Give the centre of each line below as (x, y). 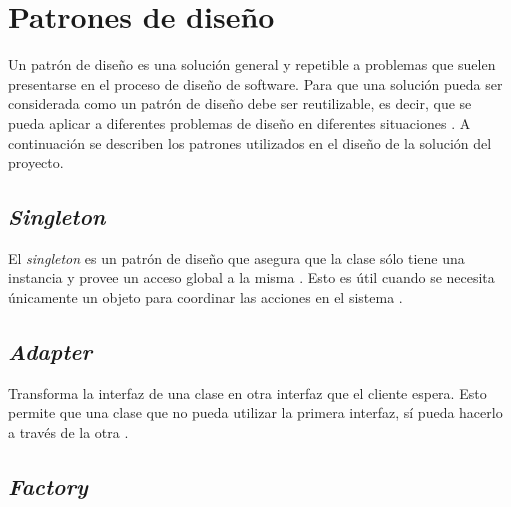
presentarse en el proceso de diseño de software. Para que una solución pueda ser (255, 83)
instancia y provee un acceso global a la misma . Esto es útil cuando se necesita (251, 277)
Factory (48, 486)
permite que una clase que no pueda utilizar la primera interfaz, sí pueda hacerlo (255, 412)
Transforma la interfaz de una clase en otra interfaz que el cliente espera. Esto (247, 392)
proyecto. (36, 162)
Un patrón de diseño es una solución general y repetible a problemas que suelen (252, 64)
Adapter (50, 351)
